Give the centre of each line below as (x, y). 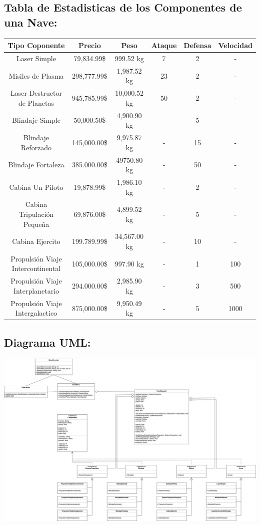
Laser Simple (36, 58)
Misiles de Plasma (36, 75)
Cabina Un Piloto (36, 187)
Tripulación (36, 214)
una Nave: (31, 22)
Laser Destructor (36, 93)
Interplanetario (36, 290)
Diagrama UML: (47, 342)
